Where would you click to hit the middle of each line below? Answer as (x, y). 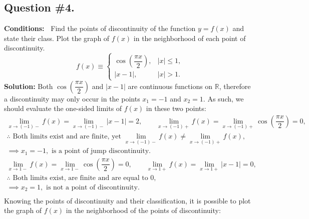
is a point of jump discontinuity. (101, 151)
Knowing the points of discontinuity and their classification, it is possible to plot (127, 200)
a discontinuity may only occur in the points (72, 98)
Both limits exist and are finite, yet (67, 136)
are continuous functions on (170, 86)
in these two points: (176, 108)
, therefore (235, 86)
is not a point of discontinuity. (93, 188)
